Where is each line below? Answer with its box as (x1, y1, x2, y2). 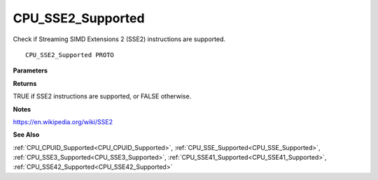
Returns (13, 79, 37, 87)
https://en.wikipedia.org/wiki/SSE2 (13, 117, 113, 126)
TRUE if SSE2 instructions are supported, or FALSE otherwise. (13, 92, 192, 100)
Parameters (13, 66, 48, 75)
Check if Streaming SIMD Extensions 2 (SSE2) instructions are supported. (13, 35, 226, 43)
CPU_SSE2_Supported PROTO (25, 51, 115, 59)
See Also (13, 130, 40, 139)
